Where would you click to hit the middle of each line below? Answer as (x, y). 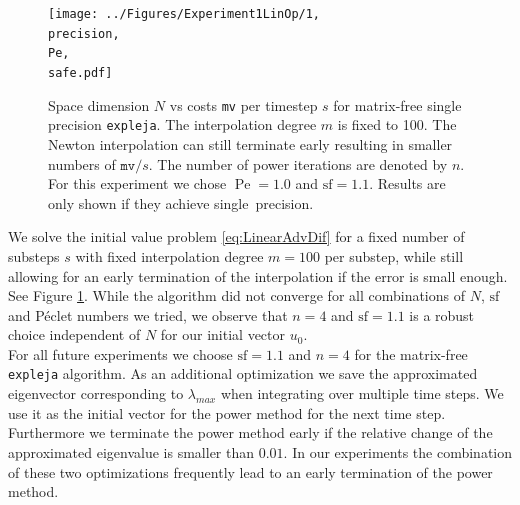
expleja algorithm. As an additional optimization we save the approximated (243, 373)
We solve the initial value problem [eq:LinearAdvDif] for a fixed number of (236, 236)
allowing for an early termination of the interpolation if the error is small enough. (258, 275)
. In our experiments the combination (398, 451)
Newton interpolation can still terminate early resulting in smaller (250, 143)
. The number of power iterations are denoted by (298, 163)
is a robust (442, 314)
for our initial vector (223, 334)
